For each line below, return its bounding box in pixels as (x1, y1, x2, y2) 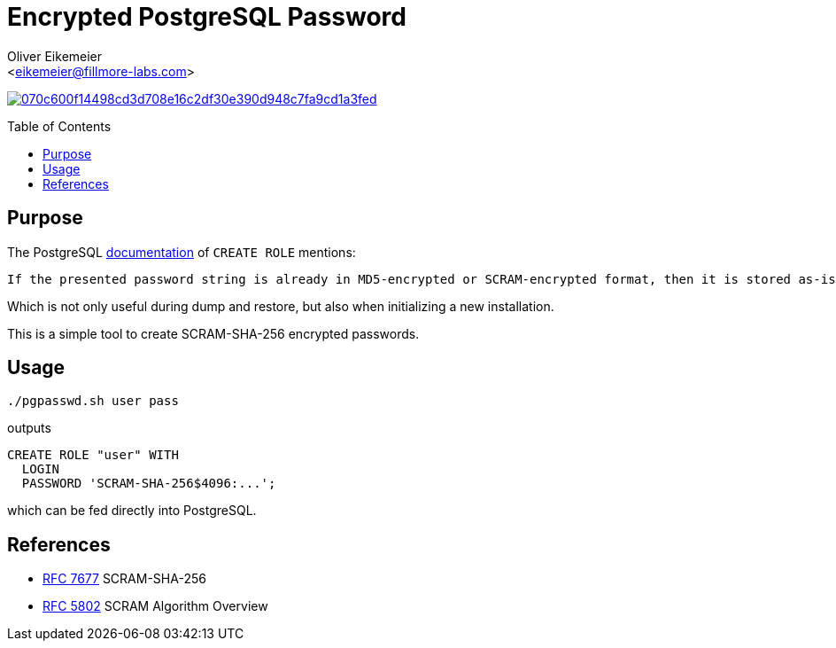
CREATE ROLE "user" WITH (7, 448, 179, 463)
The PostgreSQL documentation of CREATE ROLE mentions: (7, 244, 356, 260)
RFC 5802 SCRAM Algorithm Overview (43, 598, 268, 614)
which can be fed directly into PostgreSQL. (7, 503, 257, 519)
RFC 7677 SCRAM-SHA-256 (43, 571, 206, 587)
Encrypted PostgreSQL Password (7, 2, 406, 32)
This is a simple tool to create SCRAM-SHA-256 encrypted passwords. (7, 325, 420, 341)
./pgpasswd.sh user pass (7, 394, 179, 409)
